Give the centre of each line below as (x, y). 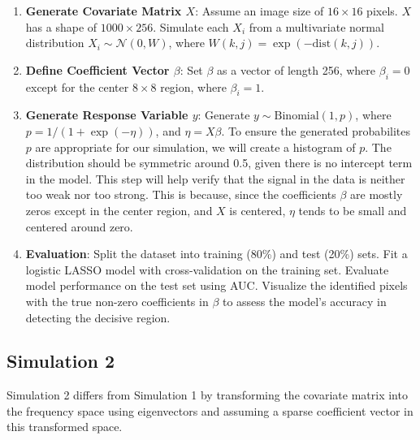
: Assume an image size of (260, 11)
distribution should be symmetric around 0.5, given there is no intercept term (219, 163)
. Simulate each (191, 26)
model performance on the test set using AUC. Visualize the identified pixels (216, 285)
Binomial (297, 116)
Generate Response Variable (107, 115)
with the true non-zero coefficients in (117, 301)
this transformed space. (65, 427)
